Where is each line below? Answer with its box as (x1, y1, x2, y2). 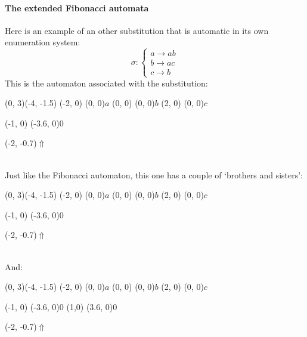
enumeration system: (5, 36, 80, 48)
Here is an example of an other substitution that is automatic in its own (5, 24, 269, 36)
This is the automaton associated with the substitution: (5, 76, 208, 89)
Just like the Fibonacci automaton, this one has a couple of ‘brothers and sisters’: (5, 168, 303, 181)
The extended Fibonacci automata (5, 1, 149, 14)
